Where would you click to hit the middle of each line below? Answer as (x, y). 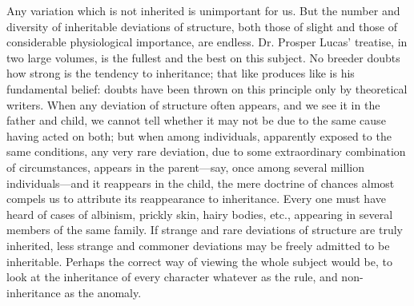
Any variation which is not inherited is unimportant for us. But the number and (203, 10)
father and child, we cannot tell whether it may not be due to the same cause (196, 120)
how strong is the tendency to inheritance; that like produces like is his (181, 73)
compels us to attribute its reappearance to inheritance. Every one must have (196, 199)
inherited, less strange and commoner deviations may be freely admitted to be (198, 245)
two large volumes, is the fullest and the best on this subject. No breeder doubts (203, 57)
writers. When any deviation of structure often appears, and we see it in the (193, 104)
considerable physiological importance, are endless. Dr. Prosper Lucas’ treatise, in (207, 42)
